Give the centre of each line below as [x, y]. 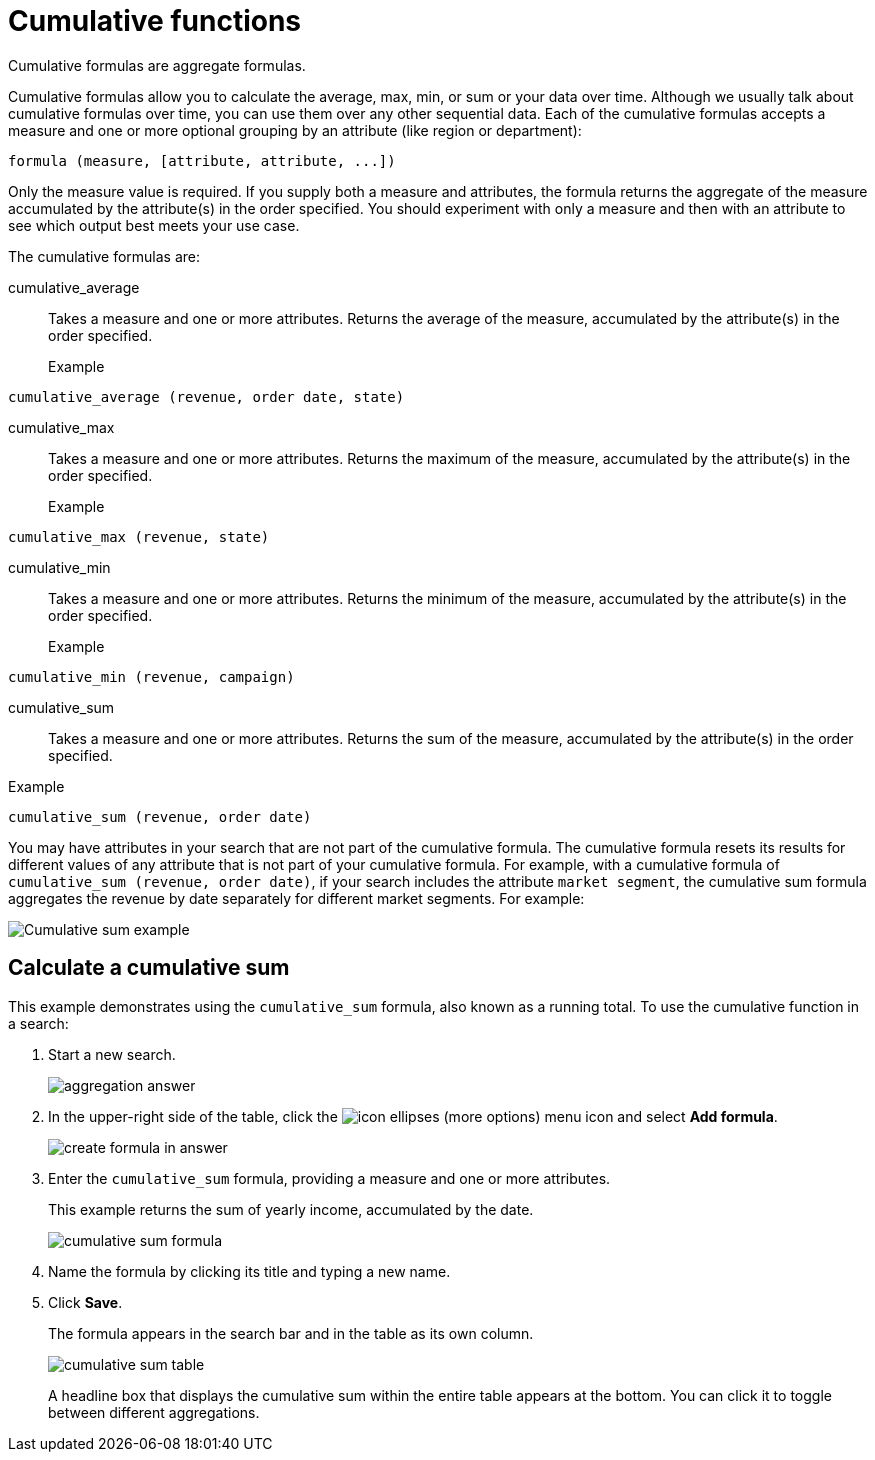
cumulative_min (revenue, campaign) [151, 676]
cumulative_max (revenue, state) [139, 536]
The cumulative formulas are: [104, 256]
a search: [38, 1023]
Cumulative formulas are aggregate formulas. [157, 65]
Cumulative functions [155, 21]
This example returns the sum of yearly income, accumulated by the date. [291, 1209]
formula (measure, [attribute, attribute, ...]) [202, 160]
